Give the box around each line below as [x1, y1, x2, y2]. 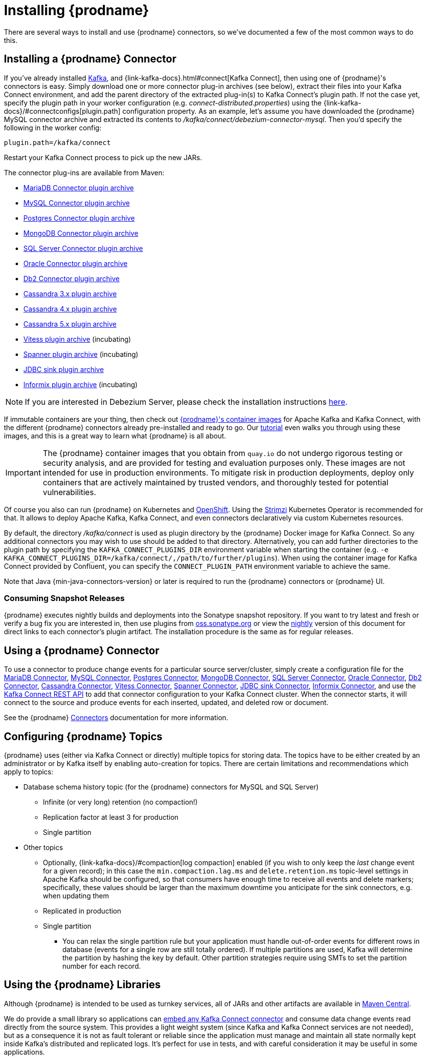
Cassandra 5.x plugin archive [23, 319, 116, 328]
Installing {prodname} [4, 2, 149, 19]
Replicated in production [43, 907, 121, 915]
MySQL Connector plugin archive [23, 198, 130, 207]
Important [5, 467, 41, 478]
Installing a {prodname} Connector [4, 53, 176, 65]
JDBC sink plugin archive [23, 365, 104, 374]
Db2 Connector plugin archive [23, 274, 120, 283]
